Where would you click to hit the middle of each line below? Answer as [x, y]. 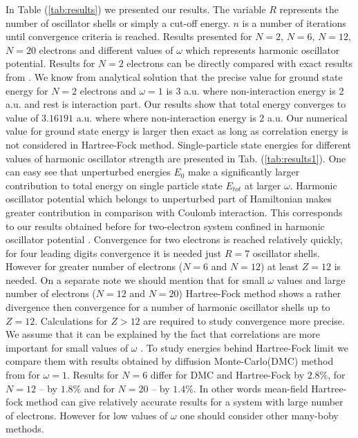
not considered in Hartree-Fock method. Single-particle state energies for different [179, 144]
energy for [27, 90]
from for [23, 375]
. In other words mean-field [251, 388]
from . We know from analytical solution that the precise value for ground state [174, 76]
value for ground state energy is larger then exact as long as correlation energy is [177, 131]
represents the [309, 9]
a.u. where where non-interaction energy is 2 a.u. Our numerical [212, 117]
